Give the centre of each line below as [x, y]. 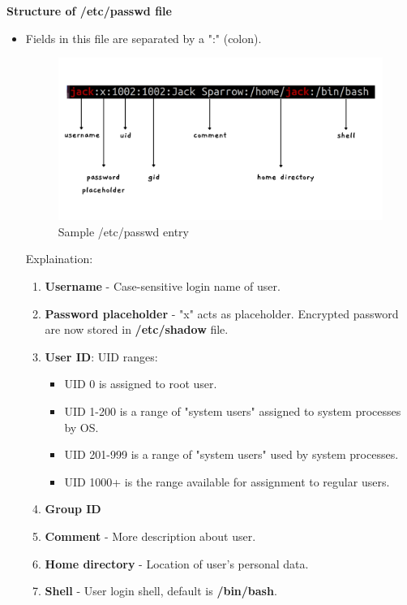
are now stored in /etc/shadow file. [137, 329]
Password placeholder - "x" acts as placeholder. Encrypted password [222, 313]
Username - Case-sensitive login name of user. [163, 286]
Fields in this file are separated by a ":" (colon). [144, 38]
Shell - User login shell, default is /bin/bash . [161, 591]
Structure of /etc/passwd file [89, 11]
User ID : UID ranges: [101, 356]
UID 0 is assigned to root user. [141, 384]
